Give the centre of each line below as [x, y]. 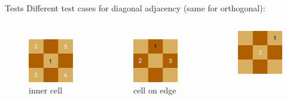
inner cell [46, 90]
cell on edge [155, 90]
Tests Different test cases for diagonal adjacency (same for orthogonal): [135, 8]
